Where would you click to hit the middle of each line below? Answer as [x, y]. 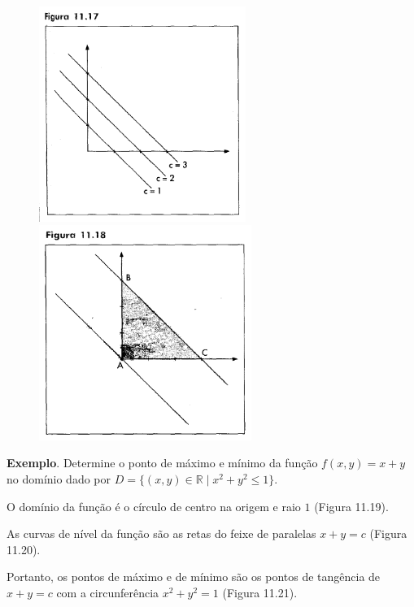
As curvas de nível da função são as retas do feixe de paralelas [161, 533]
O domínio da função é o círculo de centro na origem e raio [154, 506]
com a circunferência [108, 592]
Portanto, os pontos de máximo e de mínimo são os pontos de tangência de [194, 577]
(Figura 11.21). [260, 592]
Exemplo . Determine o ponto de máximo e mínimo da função [162, 463]
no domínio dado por [59, 478]
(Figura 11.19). [351, 506]
